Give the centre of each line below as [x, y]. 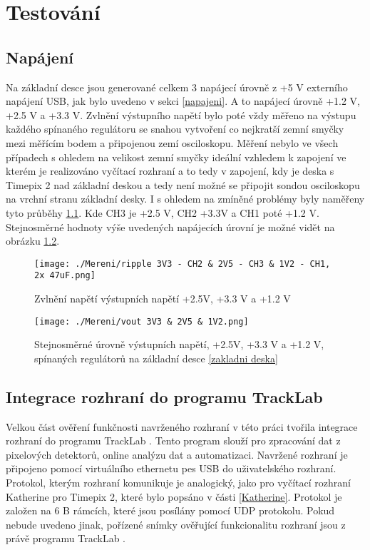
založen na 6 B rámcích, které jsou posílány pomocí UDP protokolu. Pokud [170, 510]
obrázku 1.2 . [33, 241]
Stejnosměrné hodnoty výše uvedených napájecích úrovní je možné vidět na [170, 226]
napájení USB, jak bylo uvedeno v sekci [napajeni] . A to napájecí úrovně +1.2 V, [183, 101]
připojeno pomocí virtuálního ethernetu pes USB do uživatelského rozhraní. [171, 468]
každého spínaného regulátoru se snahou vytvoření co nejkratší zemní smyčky [175, 129]
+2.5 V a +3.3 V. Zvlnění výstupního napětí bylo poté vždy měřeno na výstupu [181, 114]
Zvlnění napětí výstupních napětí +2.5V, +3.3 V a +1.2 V [163, 299]
